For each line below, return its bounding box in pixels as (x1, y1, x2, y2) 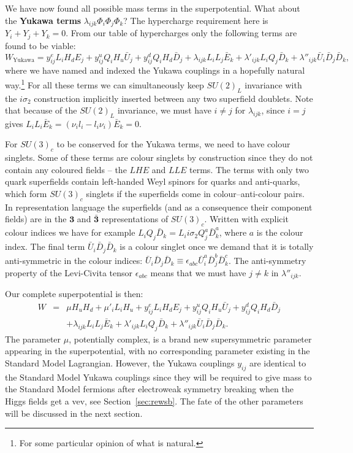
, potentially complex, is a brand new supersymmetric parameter (69, 332, 312, 345)
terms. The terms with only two (189, 163, 309, 176)
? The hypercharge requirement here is (123, 14, 268, 26)
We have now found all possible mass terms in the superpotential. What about (5, 2, 300, 14)
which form (5, 187, 47, 200)
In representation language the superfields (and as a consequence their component (5, 200, 313, 213)
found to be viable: (5, 39, 76, 52)
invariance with (245, 78, 302, 91)
